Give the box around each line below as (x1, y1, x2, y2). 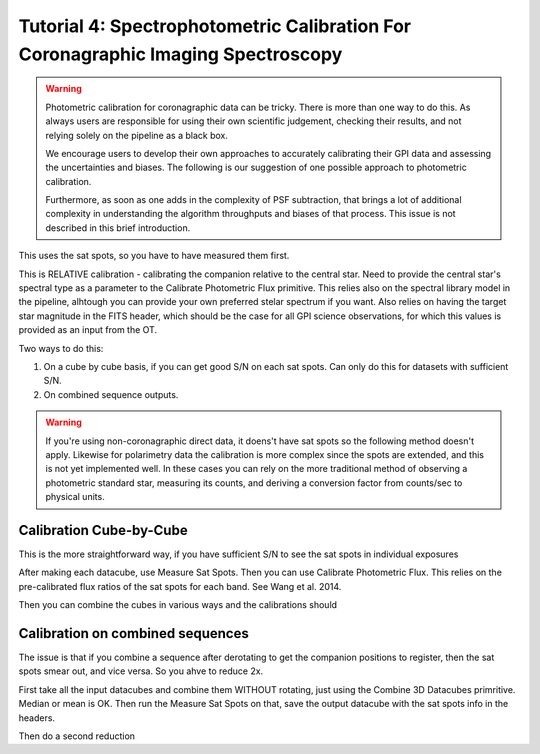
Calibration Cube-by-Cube (18, 521, 189, 539)
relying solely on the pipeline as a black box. (45, 129, 229, 141)
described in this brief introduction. (45, 221, 191, 234)
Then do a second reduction (18, 730, 135, 742)
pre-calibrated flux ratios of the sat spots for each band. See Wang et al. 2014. (18, 580, 342, 592)
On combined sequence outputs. (43, 388, 179, 400)
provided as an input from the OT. (18, 324, 158, 336)
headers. (18, 711, 55, 724)
